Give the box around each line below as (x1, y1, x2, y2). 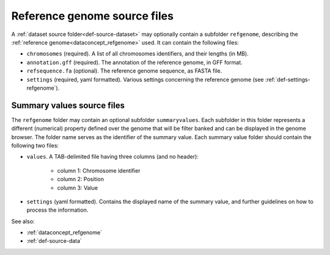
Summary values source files (11, 100, 125, 110)
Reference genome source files (11, 9, 174, 23)
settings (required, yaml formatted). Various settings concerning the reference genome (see (26, 76, 264, 83)
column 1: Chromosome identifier (57, 167, 141, 174)
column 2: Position (57, 176, 104, 183)
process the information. (26, 206, 89, 214)
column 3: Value (57, 184, 98, 192)
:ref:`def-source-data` (26, 237, 82, 245)
